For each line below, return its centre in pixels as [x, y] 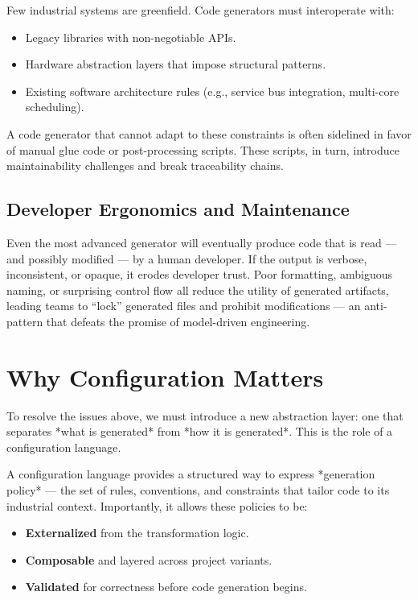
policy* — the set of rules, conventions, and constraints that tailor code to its [198, 490]
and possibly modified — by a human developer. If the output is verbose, [187, 258]
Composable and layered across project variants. [149, 559]
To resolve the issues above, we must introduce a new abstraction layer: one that [205, 415]
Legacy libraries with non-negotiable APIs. [131, 37]
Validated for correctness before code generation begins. [166, 587]
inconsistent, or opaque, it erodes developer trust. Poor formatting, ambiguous [199, 274]
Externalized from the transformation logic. [137, 533]
